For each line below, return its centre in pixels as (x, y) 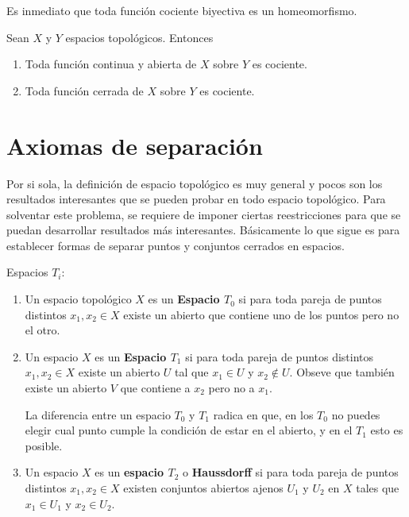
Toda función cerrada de (84, 90)
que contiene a (155, 388)
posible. (44, 445)
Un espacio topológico (78, 299)
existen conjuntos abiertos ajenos (203, 488)
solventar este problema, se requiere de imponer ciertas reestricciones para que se (204, 214)
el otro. (42, 330)
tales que (378, 488)
